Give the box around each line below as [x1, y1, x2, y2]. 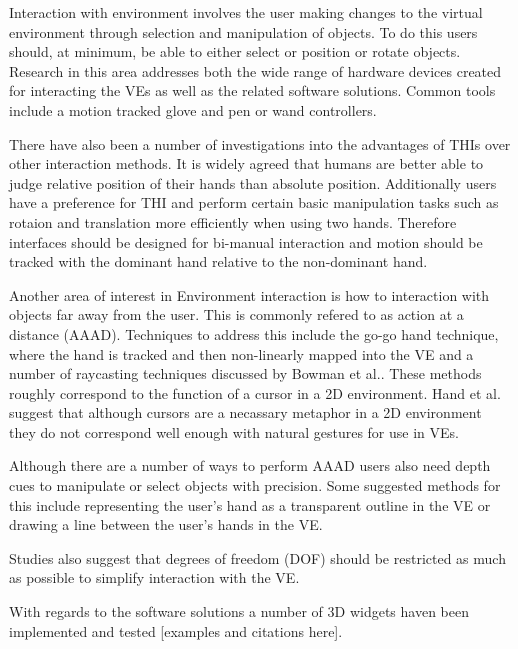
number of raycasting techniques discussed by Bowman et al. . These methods [9, 363, 482, 384]
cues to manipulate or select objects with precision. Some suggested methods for [9, 475, 501, 496]
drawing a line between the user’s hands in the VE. [9, 514, 323, 535]
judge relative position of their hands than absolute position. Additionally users [9, 172, 497, 193]
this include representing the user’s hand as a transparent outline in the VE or [9, 494, 491, 515]
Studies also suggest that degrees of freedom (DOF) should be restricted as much [9, 547, 506, 568]
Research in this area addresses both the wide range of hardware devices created [9, 60, 502, 81]
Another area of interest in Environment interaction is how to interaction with [9, 284, 490, 305]
